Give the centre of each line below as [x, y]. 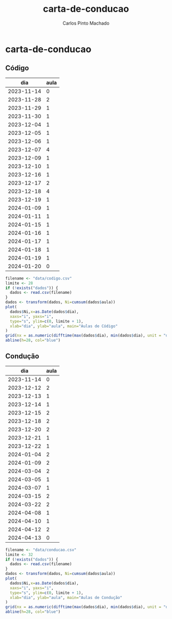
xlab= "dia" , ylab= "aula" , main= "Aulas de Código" [64, 326]
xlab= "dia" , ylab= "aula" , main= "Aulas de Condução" [66, 597]
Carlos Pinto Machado [86, 23]
